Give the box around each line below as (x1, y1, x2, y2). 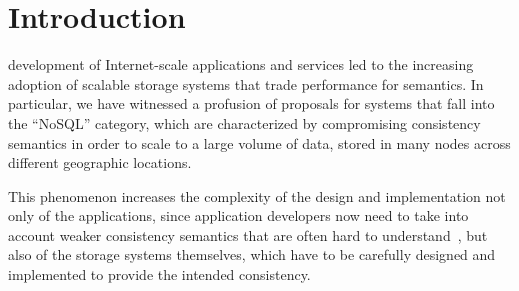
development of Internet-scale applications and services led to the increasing (8, 54, 474, 75)
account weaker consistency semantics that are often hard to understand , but (8, 224, 488, 245)
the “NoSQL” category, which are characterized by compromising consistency (8, 112, 481, 133)
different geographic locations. (8, 152, 192, 173)
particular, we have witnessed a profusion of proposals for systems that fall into (8, 93, 495, 114)
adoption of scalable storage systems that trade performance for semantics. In (8, 73, 484, 94)
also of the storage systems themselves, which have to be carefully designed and (8, 244, 496, 265)
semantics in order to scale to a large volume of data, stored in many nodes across (8, 132, 511, 153)
